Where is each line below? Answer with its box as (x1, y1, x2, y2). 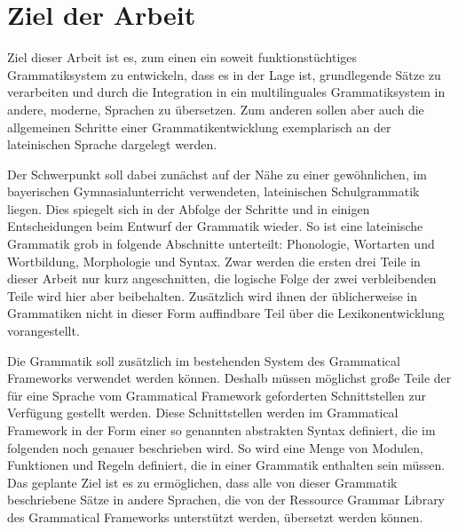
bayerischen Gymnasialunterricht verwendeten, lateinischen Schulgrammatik (7, 182, 420, 201)
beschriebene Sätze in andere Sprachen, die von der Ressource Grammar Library (7, 490, 446, 509)
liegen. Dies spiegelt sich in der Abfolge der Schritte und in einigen (7, 199, 370, 218)
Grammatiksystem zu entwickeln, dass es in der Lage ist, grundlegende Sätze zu (7, 65, 441, 83)
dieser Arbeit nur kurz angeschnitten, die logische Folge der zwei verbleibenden (7, 269, 437, 288)
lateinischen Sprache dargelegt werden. (7, 135, 217, 154)
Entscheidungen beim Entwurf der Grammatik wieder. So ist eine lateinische (7, 217, 423, 235)
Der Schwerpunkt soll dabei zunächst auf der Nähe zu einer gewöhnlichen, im (7, 164, 428, 183)
